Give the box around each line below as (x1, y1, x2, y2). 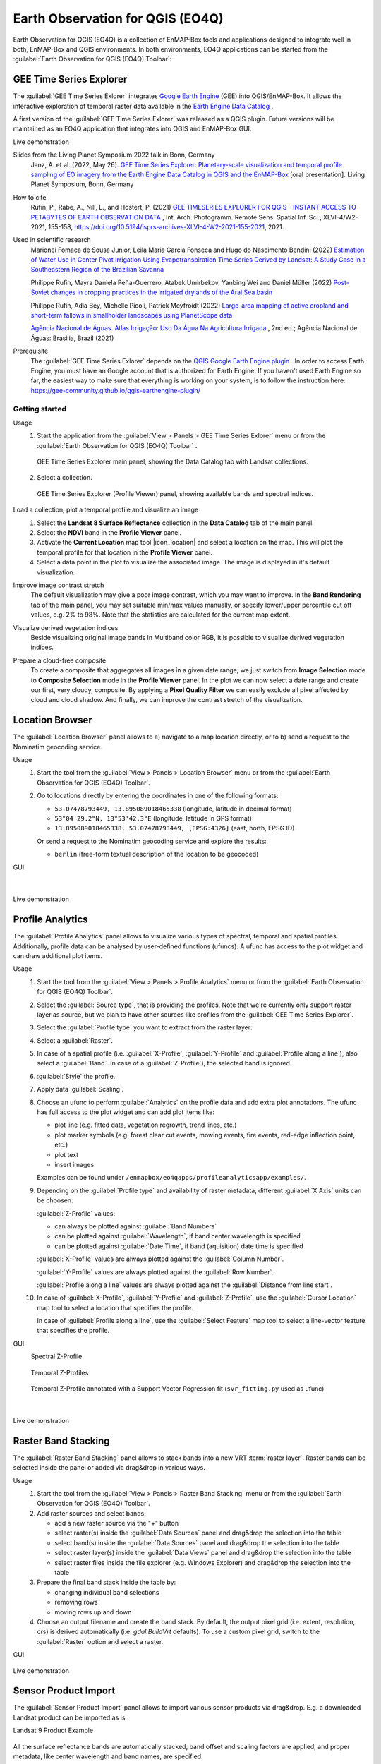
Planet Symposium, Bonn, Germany (30, 180, 134, 188)
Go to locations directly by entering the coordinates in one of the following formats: (37, 791, 279, 800)
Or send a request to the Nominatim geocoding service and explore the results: (37, 837, 267, 845)
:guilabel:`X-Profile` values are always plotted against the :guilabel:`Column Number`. (37, 1255, 284, 1263)
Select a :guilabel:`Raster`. (37, 1036, 113, 1044)
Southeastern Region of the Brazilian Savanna (30, 265, 164, 274)
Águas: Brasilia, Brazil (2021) (30, 334, 114, 342)
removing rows (54, 1598, 98, 1607)
